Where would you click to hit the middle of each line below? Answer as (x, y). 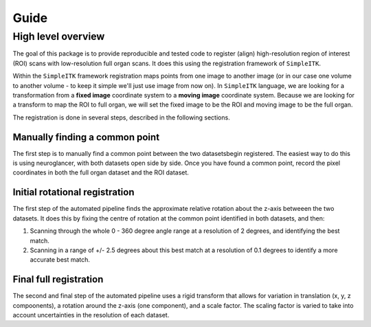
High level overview (59, 36)
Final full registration (58, 279)
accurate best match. (60, 260)
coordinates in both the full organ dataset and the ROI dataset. (101, 172)
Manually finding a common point (86, 137)
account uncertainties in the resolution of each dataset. (91, 315)
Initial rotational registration (74, 192)
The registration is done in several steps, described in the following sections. (121, 117)
